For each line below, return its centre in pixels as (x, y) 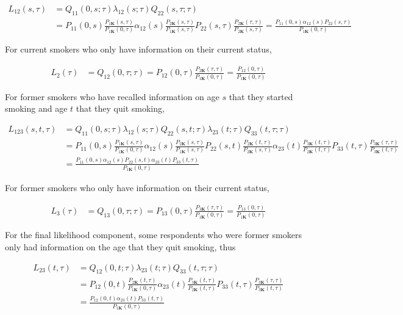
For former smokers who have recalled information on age (112, 96)
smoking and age (36, 108)
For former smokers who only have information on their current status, (137, 188)
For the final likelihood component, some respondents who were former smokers (153, 235)
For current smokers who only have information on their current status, (138, 49)
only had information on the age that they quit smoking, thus (120, 246)
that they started (261, 96)
